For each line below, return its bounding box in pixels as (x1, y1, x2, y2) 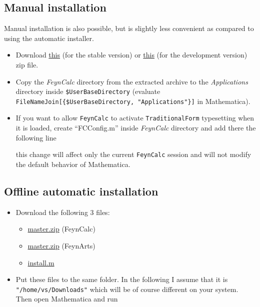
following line (15, 132, 56, 142)
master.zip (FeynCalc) (27, 223, 95, 234)
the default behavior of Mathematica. (15, 158, 130, 169)
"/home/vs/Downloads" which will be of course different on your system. (15, 283, 238, 294)
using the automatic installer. (4, 32, 94, 43)
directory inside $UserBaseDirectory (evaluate (15, 86, 160, 96)
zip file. (15, 59, 38, 69)
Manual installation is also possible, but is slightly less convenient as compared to (4, 23, 254, 33)
